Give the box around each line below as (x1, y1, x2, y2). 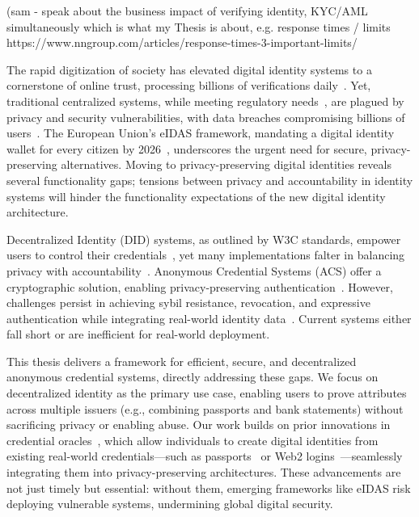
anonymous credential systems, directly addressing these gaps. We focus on (6, 368, 379, 385)
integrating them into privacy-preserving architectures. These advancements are (6, 464, 401, 481)
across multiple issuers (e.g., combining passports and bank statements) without (6, 400, 404, 417)
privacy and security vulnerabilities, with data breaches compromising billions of (6, 108, 405, 125)
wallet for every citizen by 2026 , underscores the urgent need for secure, (6, 140, 367, 157)
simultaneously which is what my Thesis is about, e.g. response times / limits (6, 18, 391, 35)
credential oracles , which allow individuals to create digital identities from (6, 431, 379, 448)
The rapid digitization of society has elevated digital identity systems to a (6, 61, 372, 78)
